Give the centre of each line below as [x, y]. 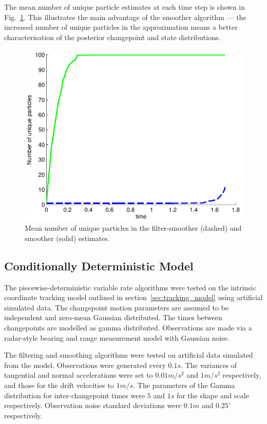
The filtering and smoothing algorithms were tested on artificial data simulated [129, 355]
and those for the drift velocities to [59, 385]
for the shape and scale [213, 395]
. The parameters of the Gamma [184, 385]
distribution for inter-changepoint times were [75, 395]
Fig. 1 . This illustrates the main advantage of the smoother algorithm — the [125, 17]
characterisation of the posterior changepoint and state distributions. [112, 37]
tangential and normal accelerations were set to [79, 375]
